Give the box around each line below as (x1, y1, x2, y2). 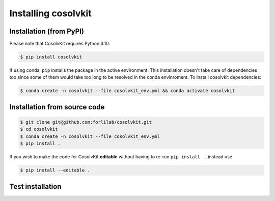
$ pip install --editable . (20, 167, 90, 173)
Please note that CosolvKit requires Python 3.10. (9, 41, 111, 47)
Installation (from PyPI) (9, 27, 84, 36)
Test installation (9, 182, 62, 191)
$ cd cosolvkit (20, 126, 58, 132)
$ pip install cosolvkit (20, 54, 82, 60)
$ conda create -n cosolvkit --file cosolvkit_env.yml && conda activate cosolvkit (20, 88, 235, 94)
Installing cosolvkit (9, 8, 92, 19)
